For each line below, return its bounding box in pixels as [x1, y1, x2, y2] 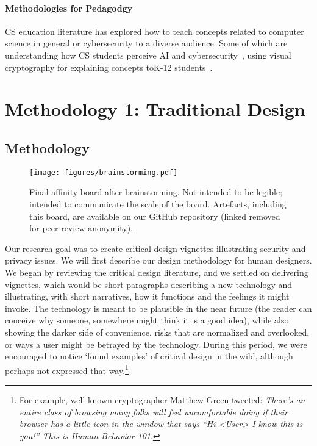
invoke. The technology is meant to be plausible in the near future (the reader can [5, 301, 312, 314]
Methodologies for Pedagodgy [5, 1, 133, 14]
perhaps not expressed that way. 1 [5, 362, 129, 376]
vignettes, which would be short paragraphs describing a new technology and [5, 278, 293, 290]
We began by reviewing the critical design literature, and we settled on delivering [5, 265, 308, 278]
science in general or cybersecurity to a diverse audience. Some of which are [5, 37, 288, 49]
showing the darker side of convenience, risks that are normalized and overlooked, [5, 325, 310, 338]
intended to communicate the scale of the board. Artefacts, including [29, 198, 287, 210]
